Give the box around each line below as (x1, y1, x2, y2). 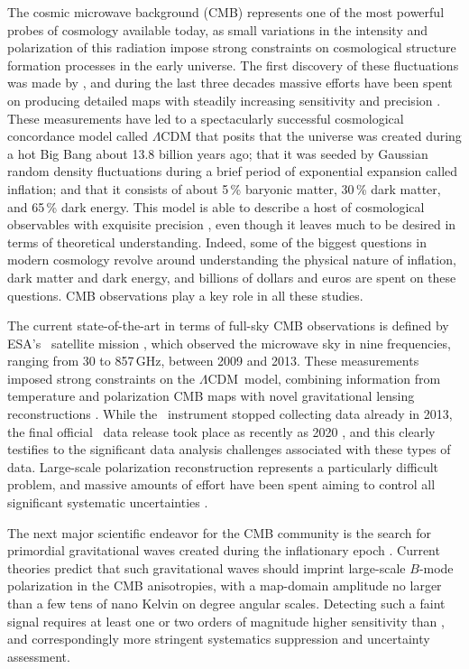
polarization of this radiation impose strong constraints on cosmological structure (7, 38, 456, 57)
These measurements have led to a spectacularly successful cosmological (7, 108, 404, 127)
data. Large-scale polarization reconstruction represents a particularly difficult (7, 457, 439, 476)
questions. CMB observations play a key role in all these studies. (7, 285, 363, 304)
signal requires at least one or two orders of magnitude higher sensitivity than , (7, 611, 445, 630)
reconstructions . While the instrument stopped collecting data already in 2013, (7, 404, 453, 423)
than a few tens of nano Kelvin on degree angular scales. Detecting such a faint (7, 594, 446, 612)
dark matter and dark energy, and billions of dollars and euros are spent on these (7, 267, 456, 286)
